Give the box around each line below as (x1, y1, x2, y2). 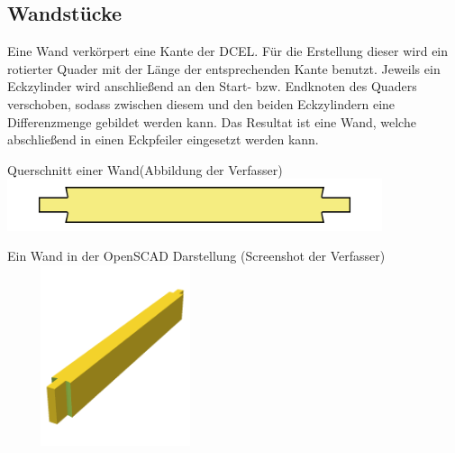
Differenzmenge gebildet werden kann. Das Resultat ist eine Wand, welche (7, 112, 416, 131)
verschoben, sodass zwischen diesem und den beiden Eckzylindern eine (7, 94, 396, 113)
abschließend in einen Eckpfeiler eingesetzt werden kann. (7, 130, 319, 149)
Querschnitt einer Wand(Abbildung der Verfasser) (7, 160, 283, 179)
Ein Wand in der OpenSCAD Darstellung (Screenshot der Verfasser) (7, 246, 386, 265)
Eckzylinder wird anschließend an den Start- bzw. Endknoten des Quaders (7, 77, 417, 96)
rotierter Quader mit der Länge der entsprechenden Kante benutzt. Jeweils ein (7, 59, 441, 78)
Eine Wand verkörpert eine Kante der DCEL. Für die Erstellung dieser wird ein (7, 42, 449, 60)
